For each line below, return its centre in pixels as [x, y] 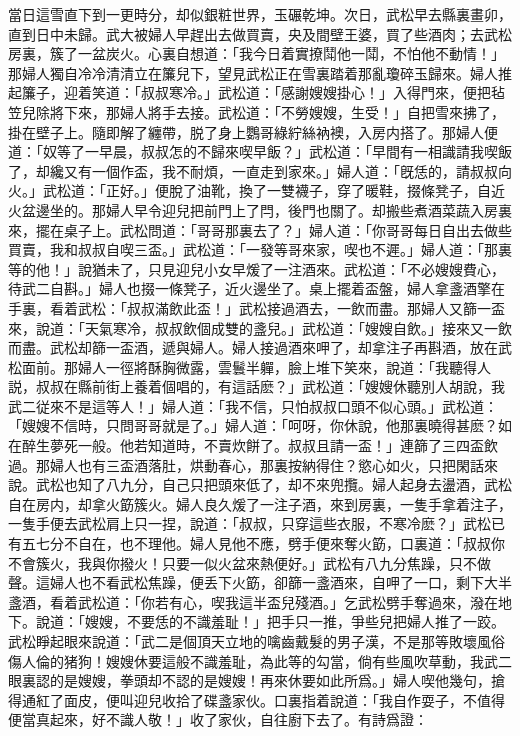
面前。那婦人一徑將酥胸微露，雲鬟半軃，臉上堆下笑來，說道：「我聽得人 [256, 366]
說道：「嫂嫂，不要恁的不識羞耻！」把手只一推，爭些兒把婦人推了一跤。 [270, 621]
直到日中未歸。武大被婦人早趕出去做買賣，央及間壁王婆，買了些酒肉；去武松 [260, 33]
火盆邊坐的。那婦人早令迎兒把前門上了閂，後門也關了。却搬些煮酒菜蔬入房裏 [260, 209]
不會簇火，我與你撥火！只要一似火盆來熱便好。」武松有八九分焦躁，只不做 [249, 562]
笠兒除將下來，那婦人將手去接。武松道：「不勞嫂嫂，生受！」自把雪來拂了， [256, 111]
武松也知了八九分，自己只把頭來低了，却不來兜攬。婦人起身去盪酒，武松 [273, 484]
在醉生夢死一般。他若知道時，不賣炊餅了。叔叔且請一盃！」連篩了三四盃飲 [253, 445]
